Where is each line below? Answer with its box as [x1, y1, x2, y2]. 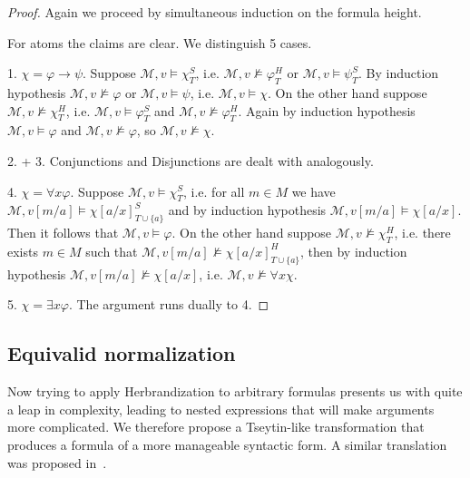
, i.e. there [394, 223, 451, 242]
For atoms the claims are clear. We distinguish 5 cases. [7, 33, 312, 52]
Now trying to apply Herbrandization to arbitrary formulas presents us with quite [7, 382, 463, 401]
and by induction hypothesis [168, 200, 327, 219]
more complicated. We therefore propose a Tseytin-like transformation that [7, 417, 425, 436]
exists [7, 241, 38, 260]
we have [291, 181, 336, 200]
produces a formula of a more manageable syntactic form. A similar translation [7, 434, 447, 454]
